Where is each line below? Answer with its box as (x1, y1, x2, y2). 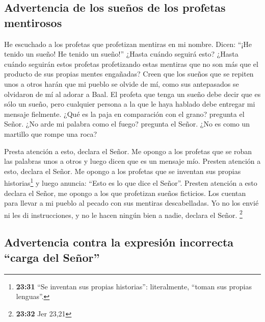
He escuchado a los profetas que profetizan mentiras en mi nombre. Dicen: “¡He (4, 38, 252, 49)
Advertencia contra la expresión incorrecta (4, 234, 234, 250)
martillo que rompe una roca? (4, 128, 97, 139)
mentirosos (4, 14, 62, 30)
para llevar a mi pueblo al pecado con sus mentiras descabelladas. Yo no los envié (4, 197, 259, 208)
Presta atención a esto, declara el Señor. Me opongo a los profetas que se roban (4, 145, 252, 156)
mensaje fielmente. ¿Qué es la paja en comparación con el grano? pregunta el (4, 108, 245, 119)
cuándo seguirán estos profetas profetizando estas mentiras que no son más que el (4, 58, 258, 69)
